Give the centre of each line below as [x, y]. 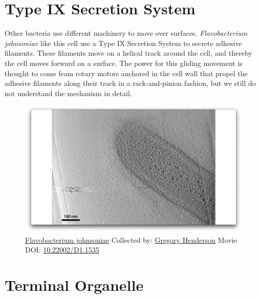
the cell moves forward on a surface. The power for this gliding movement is [124, 63]
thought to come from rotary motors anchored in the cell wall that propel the [126, 73]
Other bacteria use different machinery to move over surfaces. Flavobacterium [126, 33]
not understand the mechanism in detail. [68, 93]
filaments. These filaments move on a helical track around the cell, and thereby [128, 53]
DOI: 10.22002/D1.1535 [62, 250]
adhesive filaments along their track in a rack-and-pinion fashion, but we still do [130, 83]
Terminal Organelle [74, 285]
